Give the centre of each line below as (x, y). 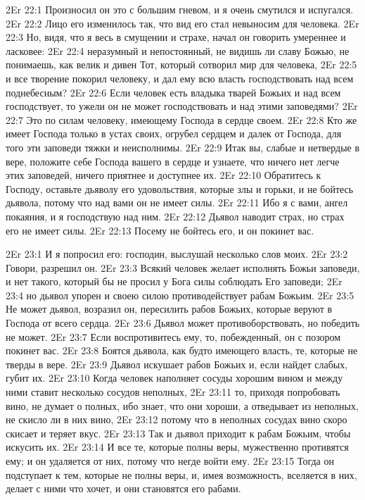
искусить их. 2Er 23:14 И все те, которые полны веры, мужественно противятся (177, 447)
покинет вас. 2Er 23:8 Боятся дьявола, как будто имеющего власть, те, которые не (182, 350)
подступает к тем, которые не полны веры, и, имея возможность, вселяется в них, (181, 474)
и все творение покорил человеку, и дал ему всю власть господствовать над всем (180, 78)
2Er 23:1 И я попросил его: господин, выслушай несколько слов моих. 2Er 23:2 (177, 254)
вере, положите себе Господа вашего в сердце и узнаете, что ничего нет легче (173, 161)
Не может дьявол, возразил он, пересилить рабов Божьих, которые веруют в (169, 309)
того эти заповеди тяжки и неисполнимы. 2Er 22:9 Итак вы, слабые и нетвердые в (183, 147)
